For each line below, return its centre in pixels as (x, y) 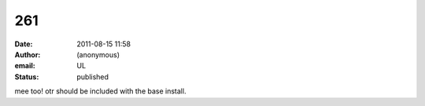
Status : (27, 77)
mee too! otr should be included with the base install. (100, 91)
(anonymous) (98, 54)
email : (25, 66)
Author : (28, 54)
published (93, 77)
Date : (24, 44)
